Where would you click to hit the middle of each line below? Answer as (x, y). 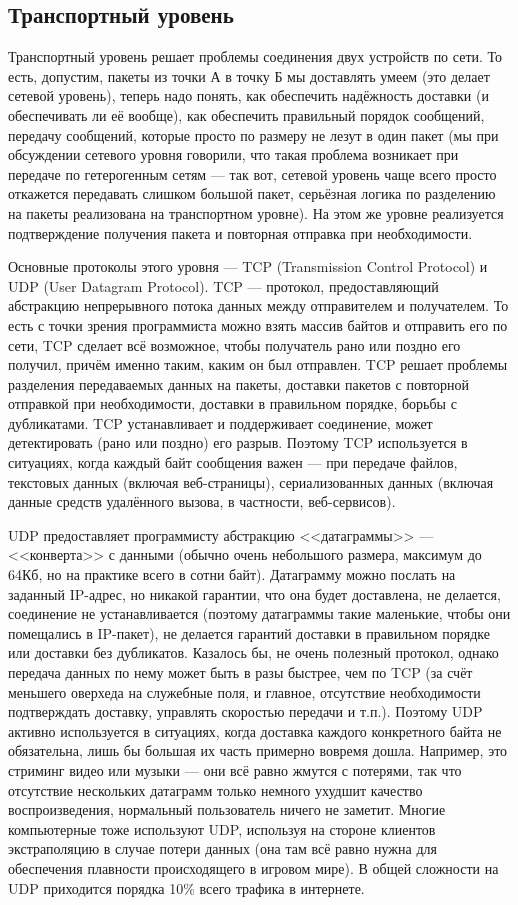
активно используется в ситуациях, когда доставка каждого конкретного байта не (255, 730)
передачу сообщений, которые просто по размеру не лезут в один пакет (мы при (253, 134)
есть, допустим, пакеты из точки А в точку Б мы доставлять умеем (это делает (249, 75)
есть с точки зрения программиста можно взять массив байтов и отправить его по (258, 324)
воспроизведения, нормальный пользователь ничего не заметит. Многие (227, 809)
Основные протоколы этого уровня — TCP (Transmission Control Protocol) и (248, 266)
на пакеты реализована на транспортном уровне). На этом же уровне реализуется (256, 212)
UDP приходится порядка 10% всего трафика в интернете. (186, 887)
